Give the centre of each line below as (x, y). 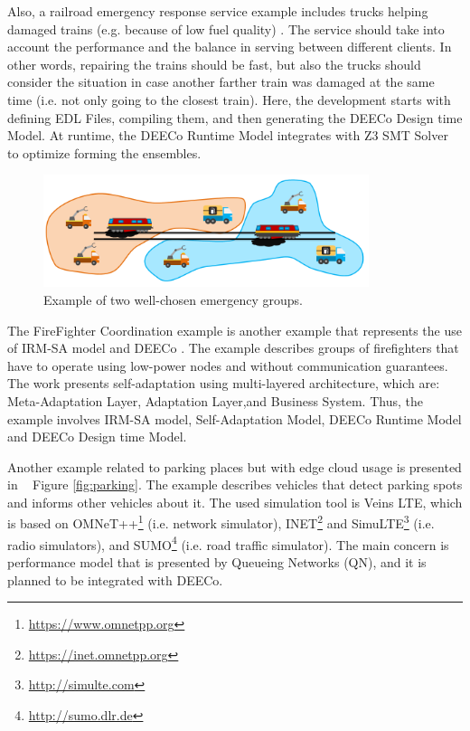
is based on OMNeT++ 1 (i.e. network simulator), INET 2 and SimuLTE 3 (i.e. (221, 522)
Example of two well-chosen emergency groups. (173, 299)
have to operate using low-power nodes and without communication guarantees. (228, 365)
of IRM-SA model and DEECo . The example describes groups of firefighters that (233, 348)
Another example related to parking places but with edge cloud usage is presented (235, 466)
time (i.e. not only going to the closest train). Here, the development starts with (229, 99)
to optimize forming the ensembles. (104, 152)
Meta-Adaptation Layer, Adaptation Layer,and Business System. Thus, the (215, 400)
